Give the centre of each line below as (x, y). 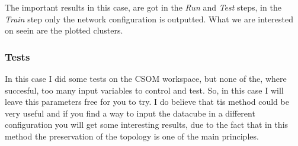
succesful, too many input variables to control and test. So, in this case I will (144, 90)
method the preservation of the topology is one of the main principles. (132, 136)
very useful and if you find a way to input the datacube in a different (130, 113)
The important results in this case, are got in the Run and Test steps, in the (143, 7)
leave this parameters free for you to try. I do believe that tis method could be (147, 102)
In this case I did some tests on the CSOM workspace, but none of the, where (146, 78)
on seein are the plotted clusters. (64, 30)
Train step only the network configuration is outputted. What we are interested (149, 19)
